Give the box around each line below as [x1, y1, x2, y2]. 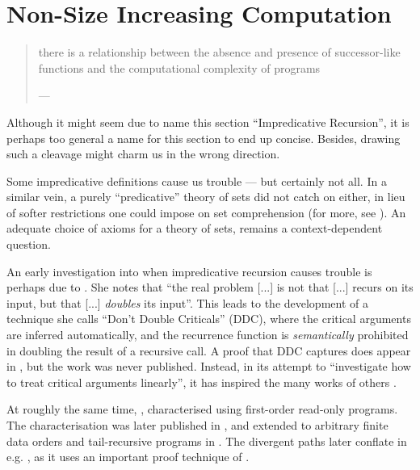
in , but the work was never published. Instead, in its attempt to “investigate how [6, 358, 411, 375]
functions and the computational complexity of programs [38, 59, 321, 76]
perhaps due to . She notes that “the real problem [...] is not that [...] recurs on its [6, 279, 414, 296]
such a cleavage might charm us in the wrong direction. [6, 145, 280, 162]
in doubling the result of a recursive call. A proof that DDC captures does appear [6, 342, 411, 359]
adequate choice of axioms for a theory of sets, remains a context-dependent [6, 220, 383, 237]
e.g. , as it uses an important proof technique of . [6, 448, 250, 465]
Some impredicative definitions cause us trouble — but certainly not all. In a [6, 172, 387, 189]
